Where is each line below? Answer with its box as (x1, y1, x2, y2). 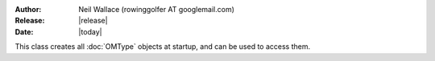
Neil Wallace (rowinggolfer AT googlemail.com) (78, 5, 235, 14)
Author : (14, 5, 42, 14)
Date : (14, 26, 34, 36)
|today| (78, 26, 102, 36)
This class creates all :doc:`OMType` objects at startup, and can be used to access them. (14, 42, 310, 51)
